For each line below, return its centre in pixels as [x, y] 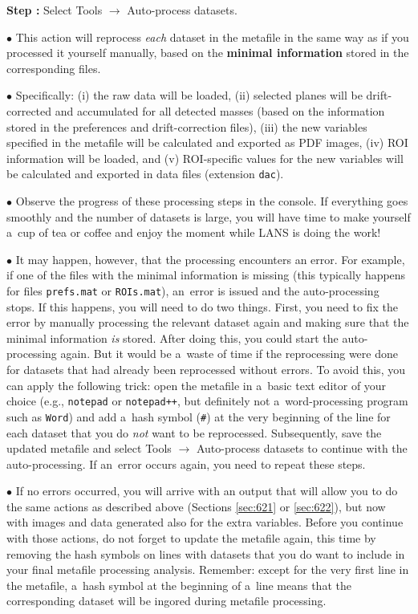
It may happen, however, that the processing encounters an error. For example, [210, 259]
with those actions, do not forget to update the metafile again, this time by [191, 538]
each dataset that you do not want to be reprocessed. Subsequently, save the [194, 432]
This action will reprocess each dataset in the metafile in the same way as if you [212, 37]
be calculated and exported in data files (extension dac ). [145, 174]
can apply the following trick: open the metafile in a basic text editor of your [197, 385]
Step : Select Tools [55, 10]
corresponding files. [54, 68]
